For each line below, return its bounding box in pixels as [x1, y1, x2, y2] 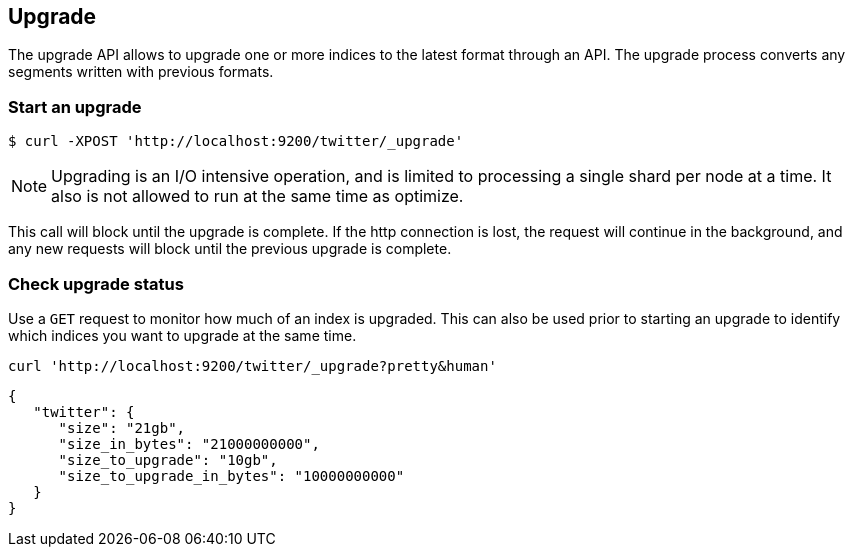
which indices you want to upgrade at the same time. [8, 326, 357, 344]
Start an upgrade [8, 96, 142, 117]
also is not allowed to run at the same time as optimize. [51, 186, 464, 207]
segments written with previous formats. [8, 63, 274, 81]
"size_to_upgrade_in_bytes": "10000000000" [58, 467, 405, 484]
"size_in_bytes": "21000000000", [58, 435, 320, 452]
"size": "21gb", [58, 419, 186, 436]
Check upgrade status [8, 273, 184, 294]
